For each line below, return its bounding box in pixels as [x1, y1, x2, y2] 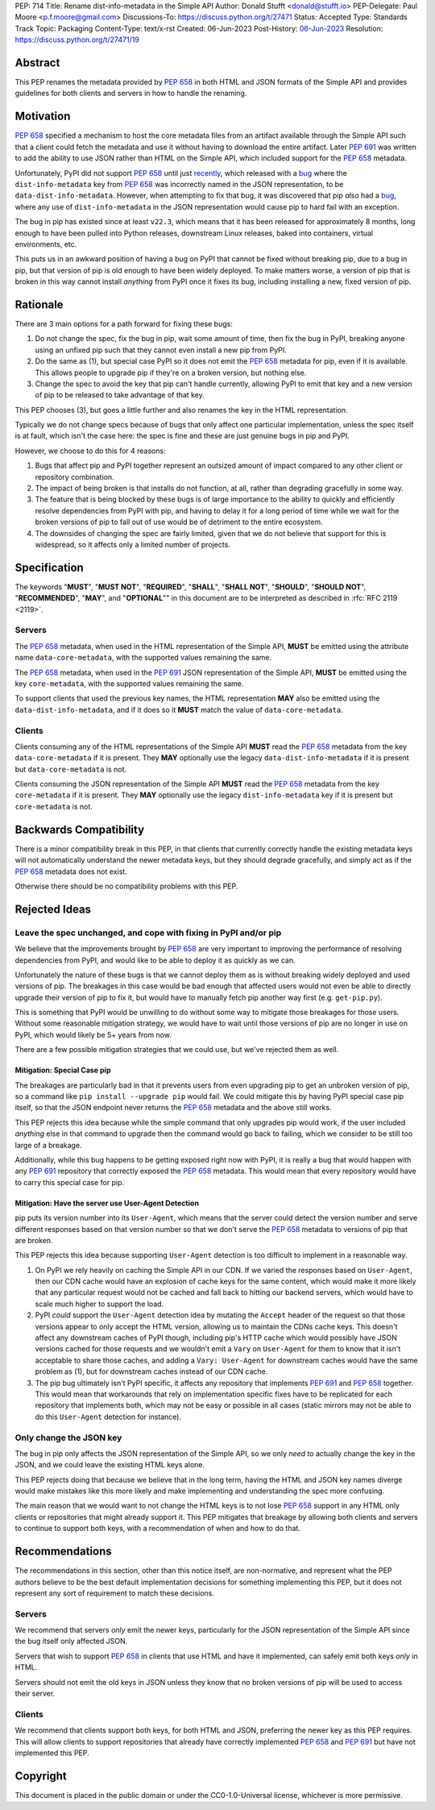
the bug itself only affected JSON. [14, 1637, 128, 1646]
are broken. [14, 1235, 53, 1245]
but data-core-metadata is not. [14, 764, 127, 774]
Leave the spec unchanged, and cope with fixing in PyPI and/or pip [14, 927, 282, 938]
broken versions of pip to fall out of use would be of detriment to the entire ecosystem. [35, 517, 323, 527]
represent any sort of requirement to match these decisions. [14, 1588, 215, 1598]
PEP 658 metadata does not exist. [14, 867, 128, 876]
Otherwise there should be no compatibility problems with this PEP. [14, 881, 238, 891]
